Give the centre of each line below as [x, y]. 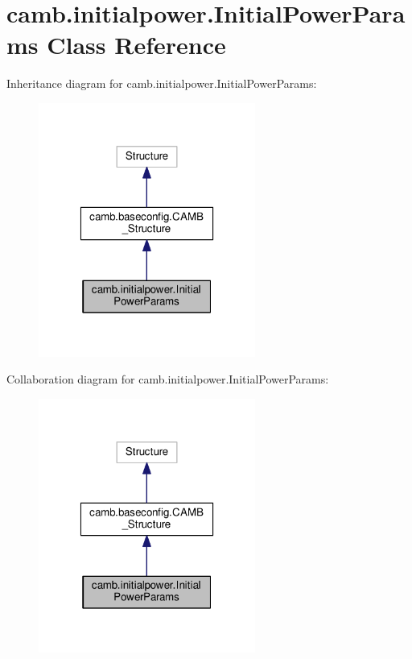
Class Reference [136, 45]
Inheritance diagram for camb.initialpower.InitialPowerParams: [162, 83]
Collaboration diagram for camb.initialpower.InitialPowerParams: [168, 379]
